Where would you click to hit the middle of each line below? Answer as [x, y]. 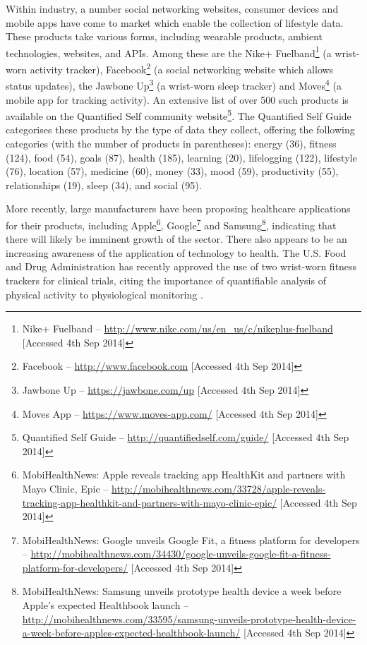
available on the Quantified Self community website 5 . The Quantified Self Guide [179, 115]
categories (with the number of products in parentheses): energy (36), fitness [171, 143]
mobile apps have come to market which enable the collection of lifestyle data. [175, 22]
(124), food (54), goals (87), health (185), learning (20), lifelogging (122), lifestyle [181, 157]
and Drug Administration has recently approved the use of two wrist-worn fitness [181, 266]
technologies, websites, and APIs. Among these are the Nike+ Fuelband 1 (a [169, 52]
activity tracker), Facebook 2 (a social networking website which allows [182, 68]
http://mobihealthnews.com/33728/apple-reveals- [219, 488]
